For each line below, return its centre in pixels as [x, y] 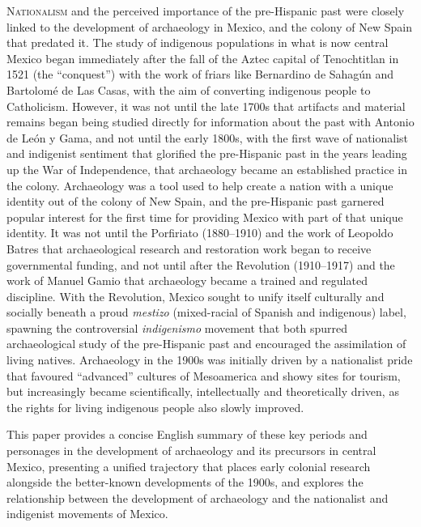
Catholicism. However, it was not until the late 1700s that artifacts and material [206, 106]
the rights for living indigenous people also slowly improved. [155, 407]
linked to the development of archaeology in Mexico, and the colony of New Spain [209, 26]
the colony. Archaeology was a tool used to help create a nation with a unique [200, 185]
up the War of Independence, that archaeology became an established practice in [207, 169]
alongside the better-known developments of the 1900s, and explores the [185, 482]
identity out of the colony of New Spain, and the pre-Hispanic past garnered [196, 201]
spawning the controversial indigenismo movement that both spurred [177, 327]
